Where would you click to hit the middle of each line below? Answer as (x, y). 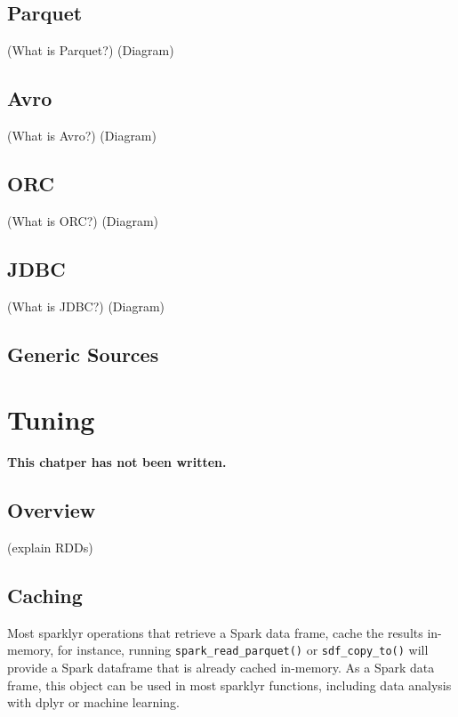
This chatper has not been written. (117, 462)
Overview (52, 510)
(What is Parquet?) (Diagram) (91, 50)
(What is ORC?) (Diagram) (83, 220)
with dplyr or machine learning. (93, 702)
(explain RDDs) (50, 547)
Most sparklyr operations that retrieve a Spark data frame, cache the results (215, 632)
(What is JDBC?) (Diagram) (86, 306)
